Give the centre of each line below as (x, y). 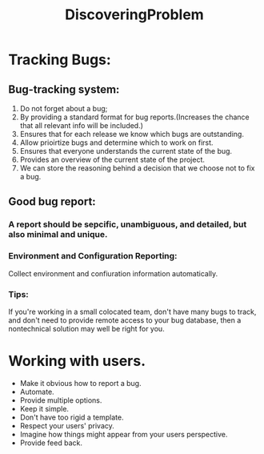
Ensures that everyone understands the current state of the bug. (126, 151)
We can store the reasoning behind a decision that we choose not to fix (137, 168)
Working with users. (77, 361)
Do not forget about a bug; (64, 108)
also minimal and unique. (58, 235)
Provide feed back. (51, 443)
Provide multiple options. (61, 400)
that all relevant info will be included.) (82, 125)
